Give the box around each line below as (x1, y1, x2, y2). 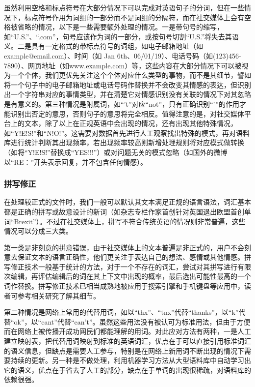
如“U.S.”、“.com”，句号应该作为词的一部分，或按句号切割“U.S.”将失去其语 (4, 31, 239, 41)
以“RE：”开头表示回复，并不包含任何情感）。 (4, 156, 148, 167)
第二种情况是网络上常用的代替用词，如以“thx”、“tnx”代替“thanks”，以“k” (4, 307, 239, 317)
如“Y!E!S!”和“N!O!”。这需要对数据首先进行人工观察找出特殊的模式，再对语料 (4, 127, 250, 138)
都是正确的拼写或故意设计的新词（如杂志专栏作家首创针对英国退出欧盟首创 (4, 206, 244, 216)
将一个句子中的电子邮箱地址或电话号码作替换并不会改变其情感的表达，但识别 (4, 79, 251, 89)
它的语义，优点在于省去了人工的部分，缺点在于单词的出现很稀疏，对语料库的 (4, 364, 251, 375)
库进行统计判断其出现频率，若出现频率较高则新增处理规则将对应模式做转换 (4, 137, 244, 148)
